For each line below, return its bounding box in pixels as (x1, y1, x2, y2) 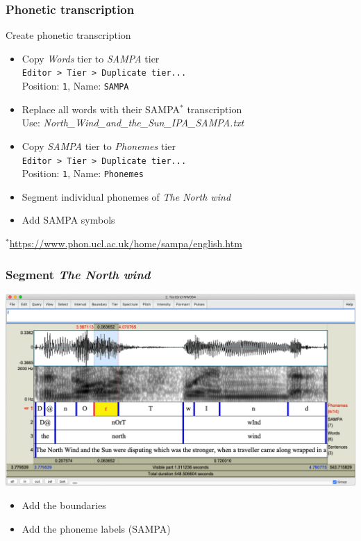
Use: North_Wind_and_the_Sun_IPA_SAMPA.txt (22, 115, 244, 130)
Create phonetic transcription (6, 28, 131, 42)
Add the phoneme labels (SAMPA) (22, 521, 171, 535)
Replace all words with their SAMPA (22, 101, 180, 116)
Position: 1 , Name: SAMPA (22, 78, 129, 93)
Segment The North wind (6, 265, 151, 283)
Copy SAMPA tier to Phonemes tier (22, 138, 176, 153)
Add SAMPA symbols (22, 213, 115, 227)
